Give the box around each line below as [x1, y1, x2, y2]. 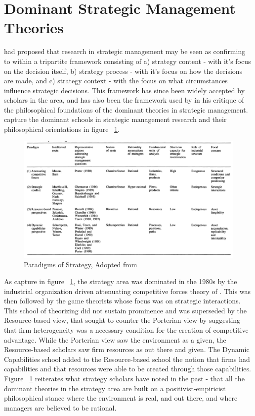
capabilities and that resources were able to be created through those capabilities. [4, 363, 251, 374]
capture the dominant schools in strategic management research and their [4, 114, 227, 124]
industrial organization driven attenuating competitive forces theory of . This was [4, 286, 251, 296]
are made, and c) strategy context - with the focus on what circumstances [4, 75, 228, 86]
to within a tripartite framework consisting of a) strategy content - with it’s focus [4, 56, 251, 66]
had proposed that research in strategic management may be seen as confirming [4, 46, 246, 57]
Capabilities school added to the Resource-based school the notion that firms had [4, 354, 250, 364]
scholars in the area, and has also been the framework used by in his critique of [4, 95, 244, 105]
